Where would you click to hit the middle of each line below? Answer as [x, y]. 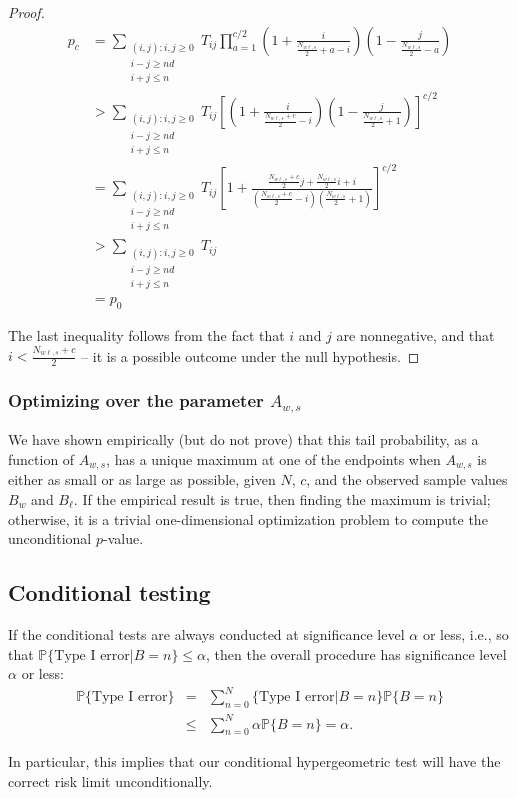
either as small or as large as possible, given [142, 479]
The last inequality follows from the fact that [146, 334]
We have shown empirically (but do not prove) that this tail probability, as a [243, 439]
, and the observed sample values [407, 479]
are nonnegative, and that [415, 334]
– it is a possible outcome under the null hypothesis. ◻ [250, 355]
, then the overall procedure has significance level [356, 653]
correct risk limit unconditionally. [110, 781]
